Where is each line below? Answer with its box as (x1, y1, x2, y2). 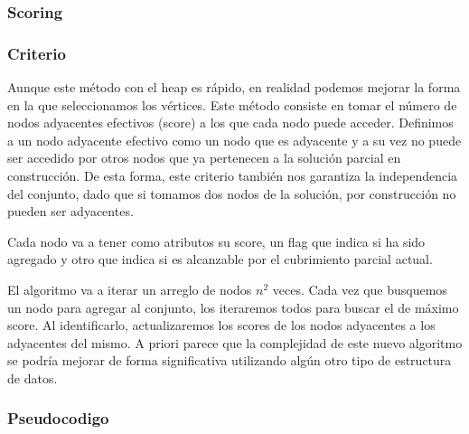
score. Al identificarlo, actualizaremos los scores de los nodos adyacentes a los (7, 316, 436, 335)
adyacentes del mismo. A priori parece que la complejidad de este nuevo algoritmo (7, 333, 463, 352)
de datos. (7, 368, 58, 387)
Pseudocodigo (7, 407, 109, 429)
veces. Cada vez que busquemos (272, 280, 447, 298)
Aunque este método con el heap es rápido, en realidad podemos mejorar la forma (7, 78, 461, 97)
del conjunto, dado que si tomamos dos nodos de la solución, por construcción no (7, 184, 456, 203)
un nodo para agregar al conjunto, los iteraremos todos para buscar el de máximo (7, 297, 459, 316)
